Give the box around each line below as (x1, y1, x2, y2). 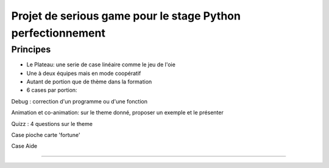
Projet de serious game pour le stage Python (11, 9, 241, 23)
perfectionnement (11, 26, 106, 40)
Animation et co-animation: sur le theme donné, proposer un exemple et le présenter (11, 109, 224, 116)
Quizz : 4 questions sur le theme (11, 120, 93, 127)
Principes (11, 44, 51, 55)
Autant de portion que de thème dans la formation (26, 78, 152, 85)
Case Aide (11, 142, 38, 150)
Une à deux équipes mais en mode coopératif (26, 69, 141, 77)
